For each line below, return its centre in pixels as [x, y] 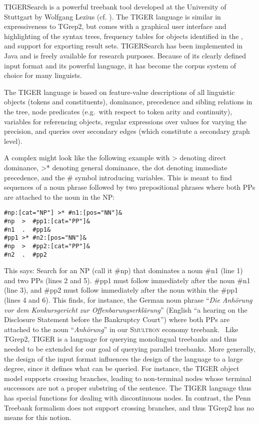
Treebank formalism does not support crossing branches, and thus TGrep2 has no [129, 407]
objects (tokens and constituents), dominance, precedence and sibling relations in [128, 102]
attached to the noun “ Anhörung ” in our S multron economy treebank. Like [121, 329]
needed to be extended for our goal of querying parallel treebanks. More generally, [130, 348]
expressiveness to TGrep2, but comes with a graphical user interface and [115, 26]
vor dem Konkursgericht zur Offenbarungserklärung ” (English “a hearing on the [126, 309]
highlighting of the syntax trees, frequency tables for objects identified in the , [124, 36]
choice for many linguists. [43, 75]
